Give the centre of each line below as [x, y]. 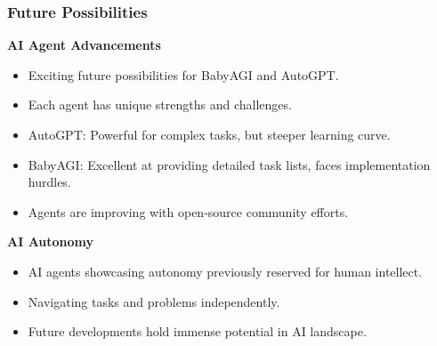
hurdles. [49, 182]
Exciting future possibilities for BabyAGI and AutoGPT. [183, 74]
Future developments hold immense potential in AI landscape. [197, 331]
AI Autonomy [51, 241]
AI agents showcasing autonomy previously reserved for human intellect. [225, 271]
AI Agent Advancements [84, 45]
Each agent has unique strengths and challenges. [160, 105]
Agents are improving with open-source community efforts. [188, 211]
